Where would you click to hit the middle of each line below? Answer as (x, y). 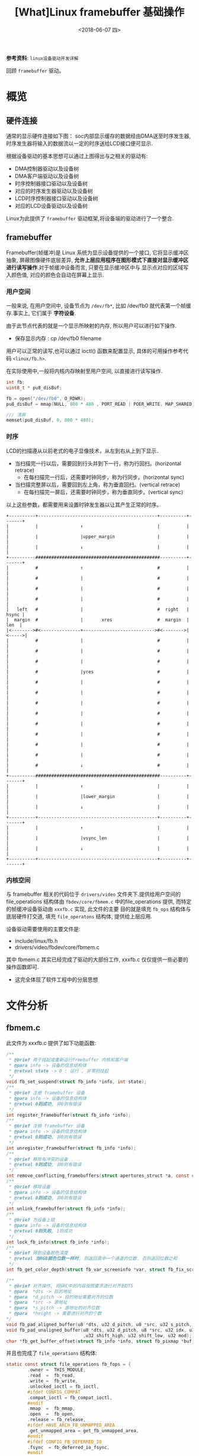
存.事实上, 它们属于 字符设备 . (41, 313)
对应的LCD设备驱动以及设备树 (51, 206)
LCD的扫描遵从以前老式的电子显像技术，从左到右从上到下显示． (84, 451)
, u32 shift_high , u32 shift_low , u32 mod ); (137, 1335)
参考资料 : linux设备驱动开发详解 (42, 58)
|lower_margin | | (135, 797)
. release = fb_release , (57, 1420)
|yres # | (135, 672)
